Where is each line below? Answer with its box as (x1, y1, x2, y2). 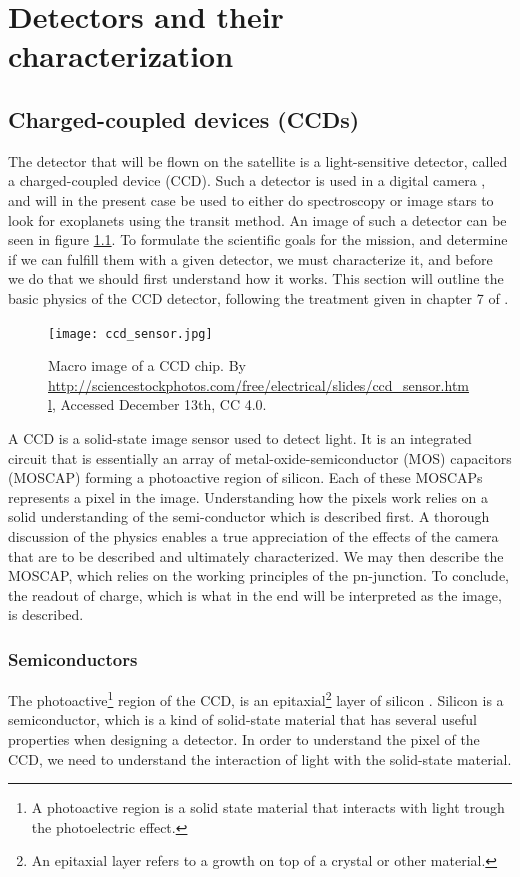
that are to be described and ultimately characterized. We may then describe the (8, 545, 504, 566)
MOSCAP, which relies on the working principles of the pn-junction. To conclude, (8, 565, 510, 586)
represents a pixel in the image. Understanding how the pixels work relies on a (8, 486, 489, 507)
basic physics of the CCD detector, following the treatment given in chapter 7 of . (8, 287, 509, 308)
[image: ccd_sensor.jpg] (48, 326, 213, 341)
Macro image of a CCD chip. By (48, 355, 246, 376)
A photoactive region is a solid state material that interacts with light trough (31, 797, 505, 818)
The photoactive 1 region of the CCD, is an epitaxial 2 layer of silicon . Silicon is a (8, 687, 504, 710)
